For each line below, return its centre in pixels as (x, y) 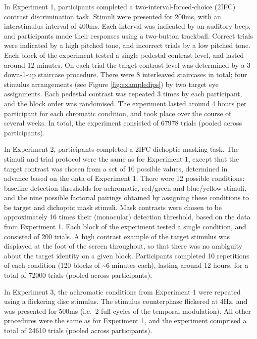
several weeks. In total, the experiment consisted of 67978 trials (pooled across (123, 123)
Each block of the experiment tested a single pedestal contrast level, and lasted (124, 55)
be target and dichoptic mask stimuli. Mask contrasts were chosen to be (113, 207)
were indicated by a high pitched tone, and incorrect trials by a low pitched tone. (127, 45)
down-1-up (20, 74)
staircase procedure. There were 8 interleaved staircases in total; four (142, 74)
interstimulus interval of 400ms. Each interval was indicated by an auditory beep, (128, 26)
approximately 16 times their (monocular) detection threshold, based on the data (127, 217)
